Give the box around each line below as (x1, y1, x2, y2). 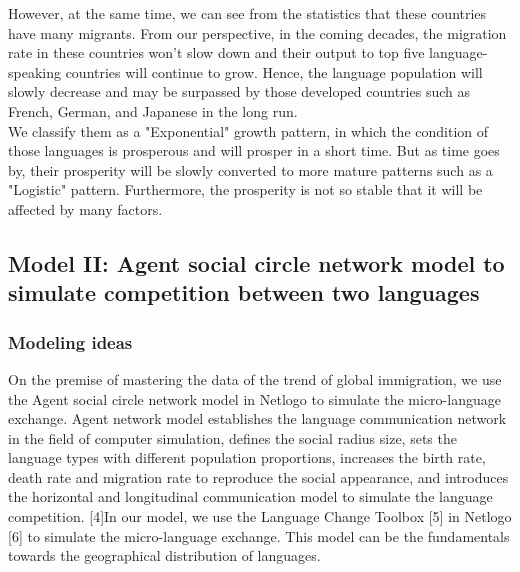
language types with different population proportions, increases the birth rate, (8, 447, 486, 468)
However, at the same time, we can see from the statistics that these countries (8, 3, 487, 23)
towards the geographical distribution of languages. (8, 545, 321, 566)
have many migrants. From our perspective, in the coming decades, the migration (8, 22, 507, 43)
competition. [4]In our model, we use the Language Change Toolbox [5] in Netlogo (8, 506, 512, 527)
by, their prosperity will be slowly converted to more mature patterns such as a (8, 159, 493, 180)
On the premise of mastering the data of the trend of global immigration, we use (8, 368, 502, 389)
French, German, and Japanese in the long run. (8, 100, 298, 121)
